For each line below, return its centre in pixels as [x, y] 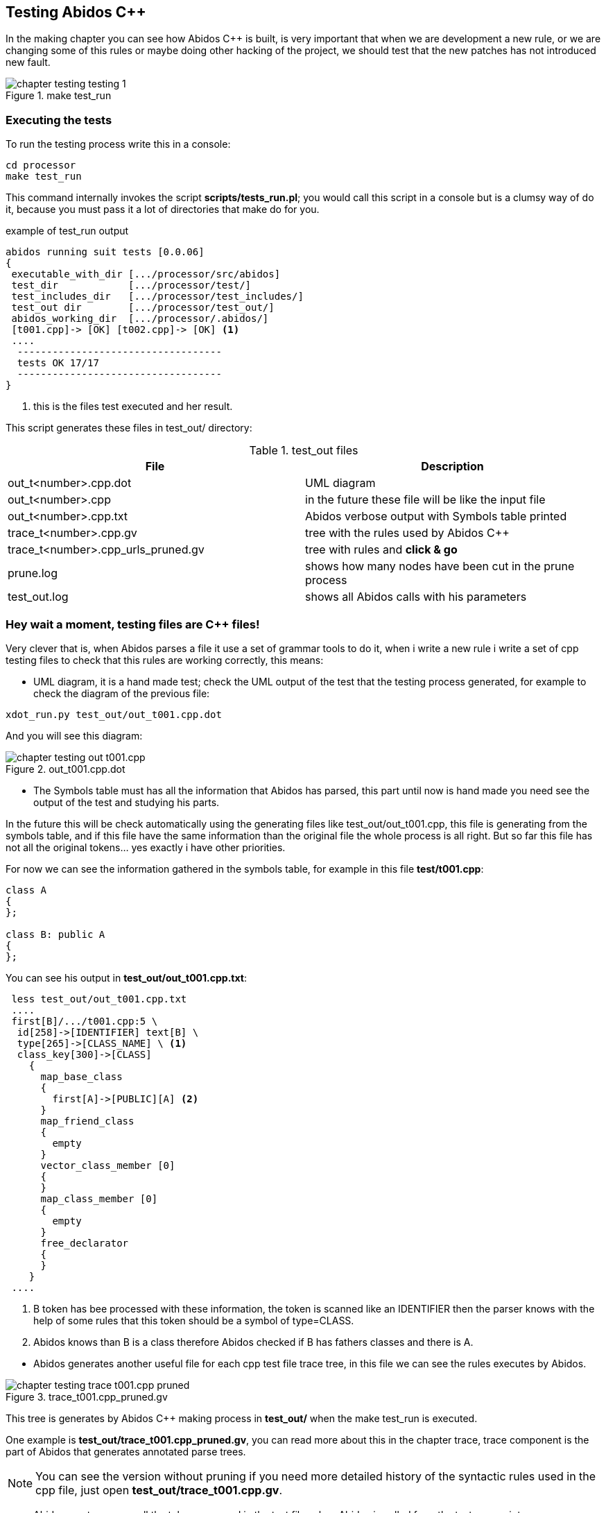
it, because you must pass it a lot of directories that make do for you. [163, 210]
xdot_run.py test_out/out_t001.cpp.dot [114, 714]
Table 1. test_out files [304, 451]
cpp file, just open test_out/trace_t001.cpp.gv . [159, 1490]
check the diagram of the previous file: [122, 693]
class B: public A [55, 934]
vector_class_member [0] [108, 1165]
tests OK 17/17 [58, 363]
